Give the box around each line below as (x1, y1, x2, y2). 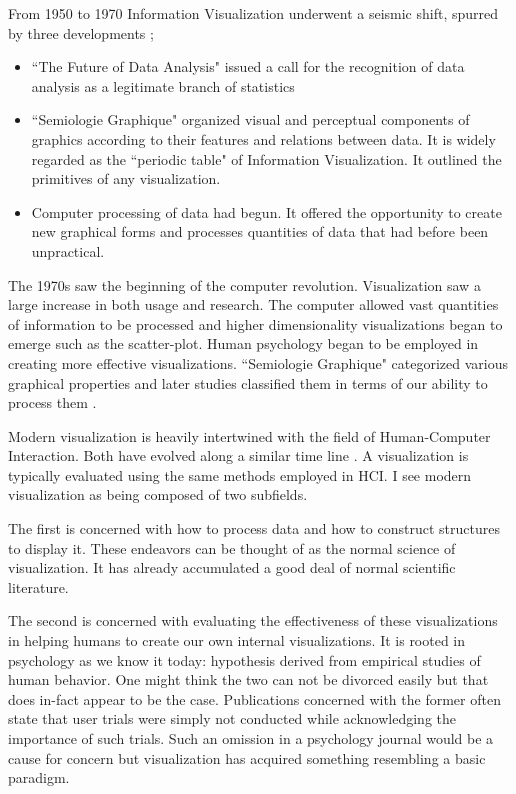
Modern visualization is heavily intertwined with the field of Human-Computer (8, 425, 491, 446)
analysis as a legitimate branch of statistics (31, 75, 295, 96)
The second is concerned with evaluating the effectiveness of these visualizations (8, 610, 498, 631)
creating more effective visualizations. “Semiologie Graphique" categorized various (8, 352, 509, 373)
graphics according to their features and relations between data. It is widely (31, 128, 496, 149)
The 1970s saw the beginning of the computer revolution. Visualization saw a (8, 274, 481, 295)
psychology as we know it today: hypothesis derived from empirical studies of (8, 649, 481, 670)
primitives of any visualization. (31, 168, 221, 189)
